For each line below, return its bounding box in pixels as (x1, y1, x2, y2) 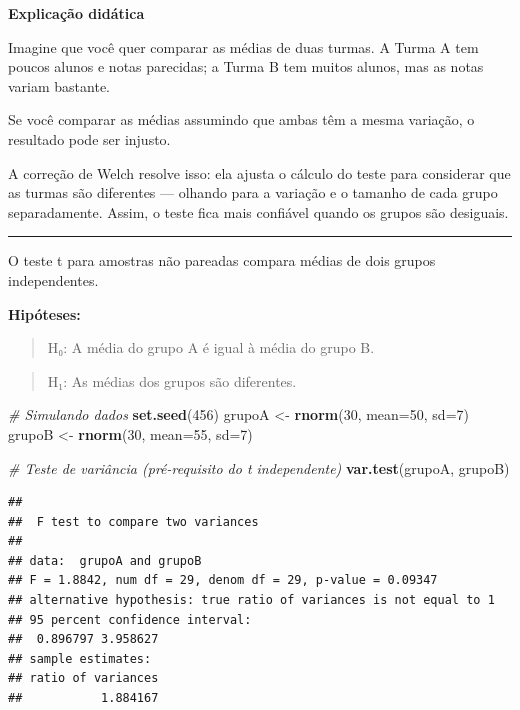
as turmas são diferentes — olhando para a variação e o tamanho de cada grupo (8, 182, 498, 203)
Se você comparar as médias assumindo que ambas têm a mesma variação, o (8, 109, 475, 130)
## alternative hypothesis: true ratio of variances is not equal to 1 (8, 593, 495, 608)
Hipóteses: (8, 303, 81, 324)
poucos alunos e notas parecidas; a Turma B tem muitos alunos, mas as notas (8, 56, 484, 77)
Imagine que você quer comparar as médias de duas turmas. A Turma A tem (8, 36, 479, 57)
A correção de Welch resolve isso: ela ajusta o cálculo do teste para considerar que (8, 162, 511, 183)
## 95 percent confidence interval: (8, 612, 252, 627)
